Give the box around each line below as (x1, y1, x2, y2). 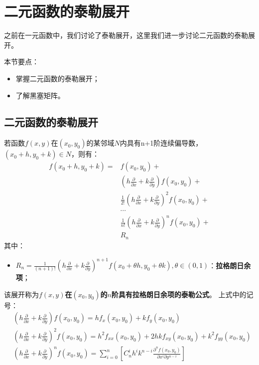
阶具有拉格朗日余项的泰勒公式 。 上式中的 (111, 289, 247, 299)
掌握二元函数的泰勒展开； (15, 73, 100, 83)
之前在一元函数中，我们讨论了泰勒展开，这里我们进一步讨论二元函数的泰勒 (4, 30, 248, 40)
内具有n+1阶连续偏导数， (120, 138, 203, 148)
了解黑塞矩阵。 (15, 90, 65, 100)
